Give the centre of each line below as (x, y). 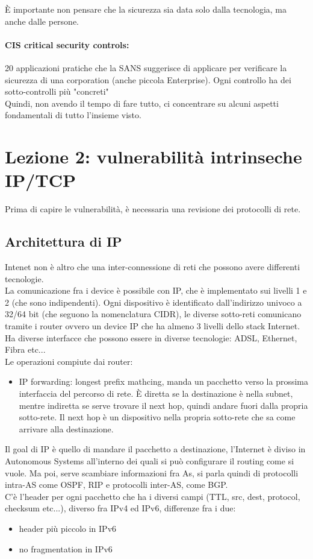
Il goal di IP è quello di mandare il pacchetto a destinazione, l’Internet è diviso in (155, 449)
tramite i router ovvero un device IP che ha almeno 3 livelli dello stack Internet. (153, 326)
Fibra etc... (25, 349)
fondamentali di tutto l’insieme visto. (73, 115)
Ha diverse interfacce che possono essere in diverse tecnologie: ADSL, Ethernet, (151, 337)
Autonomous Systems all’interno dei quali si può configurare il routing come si (150, 460)
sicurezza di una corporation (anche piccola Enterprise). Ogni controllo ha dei (148, 79)
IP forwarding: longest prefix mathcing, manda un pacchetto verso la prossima (164, 381)
